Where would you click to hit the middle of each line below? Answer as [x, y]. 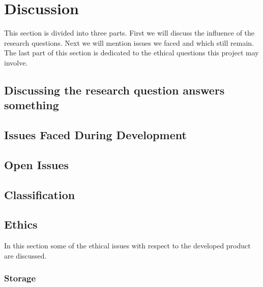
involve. [16, 62]
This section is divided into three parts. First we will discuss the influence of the [129, 33]
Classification [40, 194]
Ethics [21, 224]
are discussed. [25, 255]
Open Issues [37, 164]
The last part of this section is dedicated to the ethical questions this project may [131, 53]
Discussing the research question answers [114, 90]
